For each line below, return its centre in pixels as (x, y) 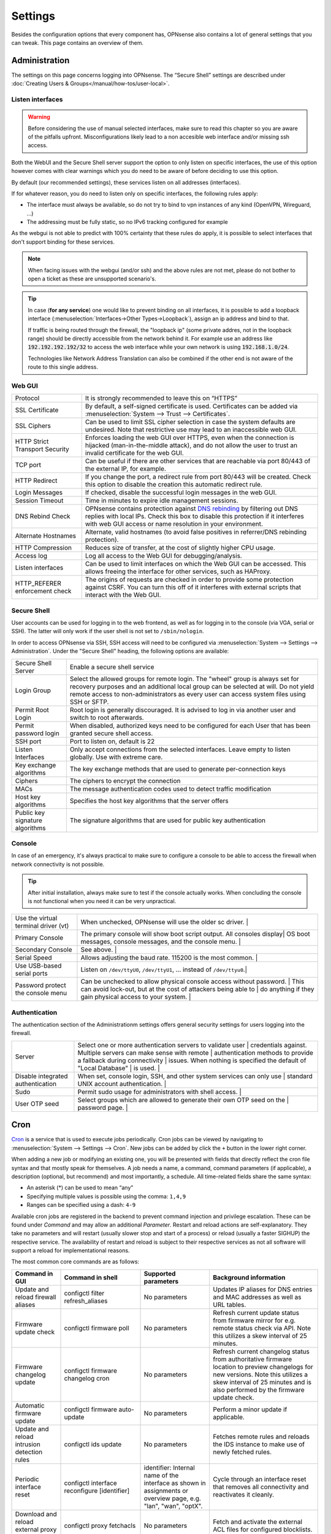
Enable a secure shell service (112, 667)
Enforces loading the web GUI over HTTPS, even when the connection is (189, 437)
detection (29, 1452)
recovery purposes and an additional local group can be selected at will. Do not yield (192, 686)
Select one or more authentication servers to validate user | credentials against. (192, 1045)
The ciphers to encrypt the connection (125, 780)
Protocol (27, 398)
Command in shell (91, 1278)
